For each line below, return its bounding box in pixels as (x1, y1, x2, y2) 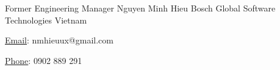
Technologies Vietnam (5, 13, 87, 26)
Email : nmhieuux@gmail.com (5, 34, 113, 46)
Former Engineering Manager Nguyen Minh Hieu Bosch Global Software (5, 2, 276, 14)
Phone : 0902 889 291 (5, 54, 82, 66)
